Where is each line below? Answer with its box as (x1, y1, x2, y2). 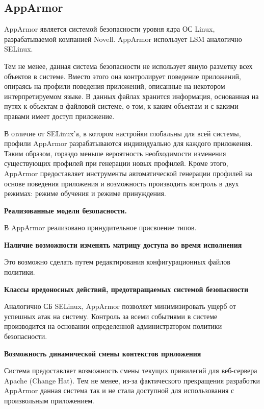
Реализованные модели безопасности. (4, 205, 127, 215)
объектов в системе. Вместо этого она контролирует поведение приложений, (4, 70, 241, 81)
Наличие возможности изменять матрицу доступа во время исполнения (4, 239, 242, 250)
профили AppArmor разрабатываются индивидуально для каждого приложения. (4, 138, 253, 149)
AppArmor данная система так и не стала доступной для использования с (4, 385, 234, 396)
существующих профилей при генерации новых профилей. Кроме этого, (4, 158, 228, 169)
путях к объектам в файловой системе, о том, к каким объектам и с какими (4, 101, 239, 111)
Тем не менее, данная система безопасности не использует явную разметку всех (4, 60, 253, 71)
